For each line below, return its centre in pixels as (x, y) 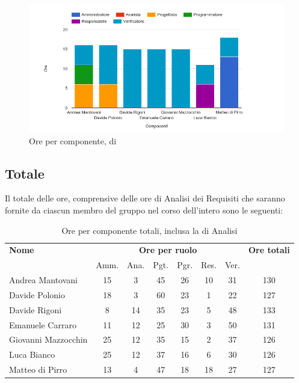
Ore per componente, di (73, 140)
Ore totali (269, 250)
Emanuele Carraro (43, 324)
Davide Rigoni (35, 309)
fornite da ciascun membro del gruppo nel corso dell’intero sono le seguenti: (144, 210)
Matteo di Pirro (38, 369)
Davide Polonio (37, 294)
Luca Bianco (32, 354)
